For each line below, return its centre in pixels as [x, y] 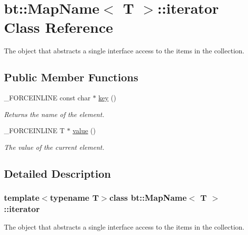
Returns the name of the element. [54, 114]
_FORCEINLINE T [34, 130]
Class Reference [59, 27]
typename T [74, 198]
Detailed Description [58, 173]
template [22, 198]
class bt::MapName [148, 198]
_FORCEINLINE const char [47, 98]
